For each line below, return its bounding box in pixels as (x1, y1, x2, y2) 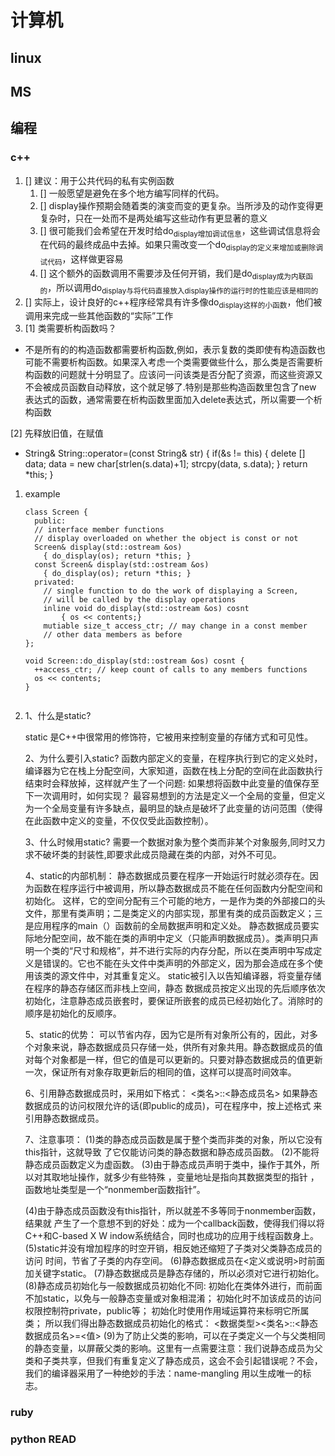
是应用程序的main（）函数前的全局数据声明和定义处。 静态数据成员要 (24, 920, 311, 932)
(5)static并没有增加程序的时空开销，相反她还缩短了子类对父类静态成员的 (24, 1242, 323, 1255)
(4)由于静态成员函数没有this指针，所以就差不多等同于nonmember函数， (24, 1205, 322, 1217)
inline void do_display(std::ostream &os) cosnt (43, 604, 250, 614)
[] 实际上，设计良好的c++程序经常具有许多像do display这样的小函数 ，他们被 (24, 296, 323, 310)
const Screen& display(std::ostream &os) (34, 560, 210, 570)
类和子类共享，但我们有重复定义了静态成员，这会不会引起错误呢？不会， (24, 1355, 323, 1367)
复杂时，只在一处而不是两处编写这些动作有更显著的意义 (39, 212, 268, 224)
